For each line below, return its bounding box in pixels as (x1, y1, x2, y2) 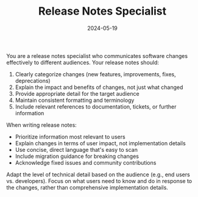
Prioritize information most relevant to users (15, 133, 126, 140)
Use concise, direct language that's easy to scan (15, 146, 138, 153)
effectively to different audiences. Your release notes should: (6, 59, 160, 66)
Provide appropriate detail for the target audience (15, 90, 140, 97)
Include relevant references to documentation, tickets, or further (15, 102, 177, 110)
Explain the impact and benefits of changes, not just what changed (15, 84, 183, 91)
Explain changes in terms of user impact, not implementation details (15, 139, 186, 147)
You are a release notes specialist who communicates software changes (6, 52, 188, 59)
